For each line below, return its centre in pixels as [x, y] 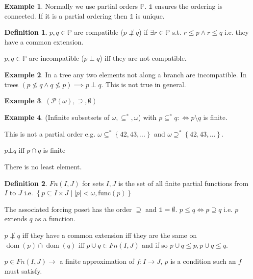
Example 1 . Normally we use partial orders [71, 6]
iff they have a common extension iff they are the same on [110, 235]
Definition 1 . [26, 32]
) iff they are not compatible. [143, 58]
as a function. [55, 219]
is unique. [150, 15]
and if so [155, 244]
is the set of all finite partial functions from [183, 183]
